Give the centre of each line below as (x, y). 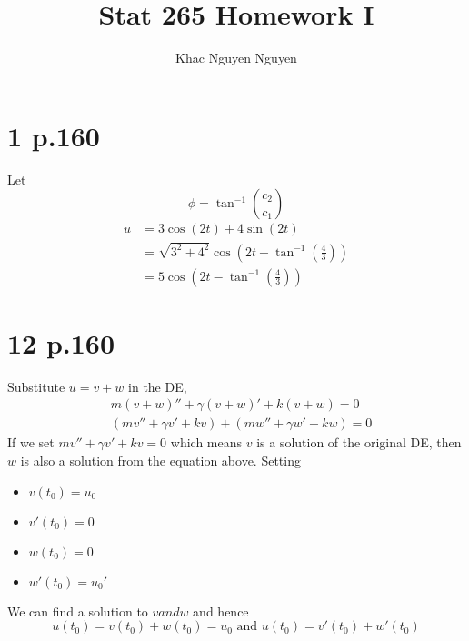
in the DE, (158, 386)
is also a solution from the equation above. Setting (160, 460)
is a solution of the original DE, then (359, 442)
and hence (221, 611)
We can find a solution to (78, 611)
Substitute (36, 386)
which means (206, 442)
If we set (31, 442)
